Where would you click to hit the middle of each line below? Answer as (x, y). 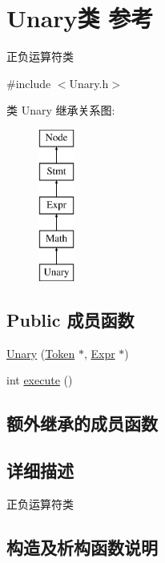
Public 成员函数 (70, 319)
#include (29, 83)
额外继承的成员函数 (82, 423)
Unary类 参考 (80, 18)
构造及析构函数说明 (82, 547)
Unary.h (89, 83)
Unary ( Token (41, 353)
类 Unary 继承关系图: (61, 110)
